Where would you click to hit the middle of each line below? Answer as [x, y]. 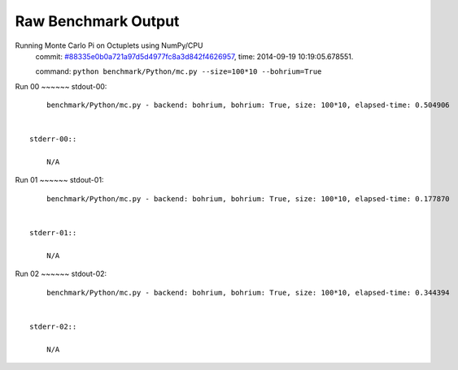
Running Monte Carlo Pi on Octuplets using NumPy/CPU [109, 45]
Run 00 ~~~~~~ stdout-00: [61, 86]
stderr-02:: [53, 326]
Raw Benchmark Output [97, 21]
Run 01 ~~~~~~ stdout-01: [59, 180]
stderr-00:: [53, 139]
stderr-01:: [53, 233]
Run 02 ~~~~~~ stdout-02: [61, 274]
